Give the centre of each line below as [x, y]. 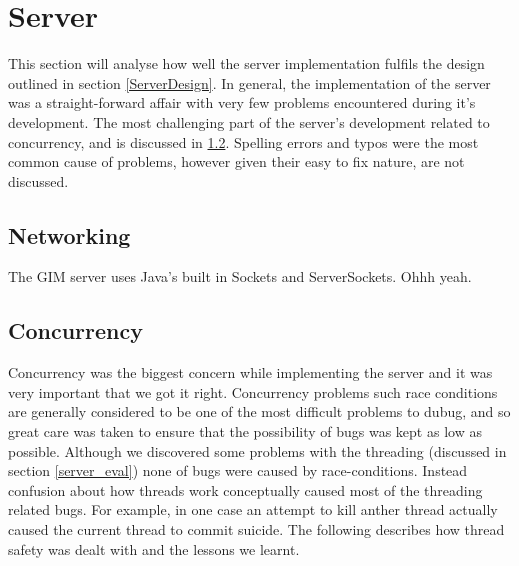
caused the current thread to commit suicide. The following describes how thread [256, 529]
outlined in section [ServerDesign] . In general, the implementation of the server [249, 82]
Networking [69, 234]
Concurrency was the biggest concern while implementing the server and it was [250, 372]
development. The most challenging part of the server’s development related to [249, 121]
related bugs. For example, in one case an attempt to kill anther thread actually [253, 509]
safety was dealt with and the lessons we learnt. [154, 548]
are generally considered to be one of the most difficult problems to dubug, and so [259, 411]
